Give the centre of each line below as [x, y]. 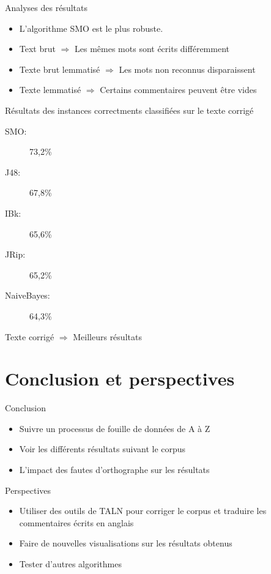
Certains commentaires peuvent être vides [178, 90]
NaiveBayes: [28, 295]
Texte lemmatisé [50, 90]
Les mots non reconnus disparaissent [187, 69]
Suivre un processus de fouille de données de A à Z [115, 428]
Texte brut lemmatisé [60, 69]
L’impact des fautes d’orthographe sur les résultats [114, 469]
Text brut [37, 49]
